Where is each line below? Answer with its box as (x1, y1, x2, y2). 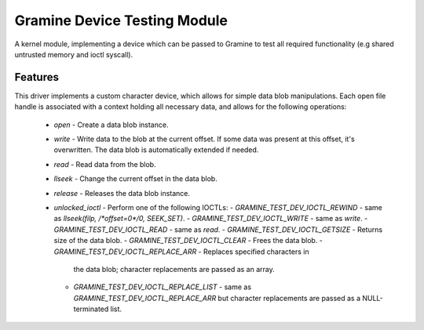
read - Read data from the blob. (53, 159, 156, 169)
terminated (73, 304, 109, 314)
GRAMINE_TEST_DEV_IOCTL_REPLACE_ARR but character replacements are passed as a (73, 293, 361, 303)
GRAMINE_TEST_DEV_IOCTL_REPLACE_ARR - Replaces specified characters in (53, 247, 309, 256)
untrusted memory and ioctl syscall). (14, 49, 133, 59)
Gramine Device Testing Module (14, 12, 228, 29)
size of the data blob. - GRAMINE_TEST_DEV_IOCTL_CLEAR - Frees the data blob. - (53, 236, 323, 245)
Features (14, 71, 59, 84)
